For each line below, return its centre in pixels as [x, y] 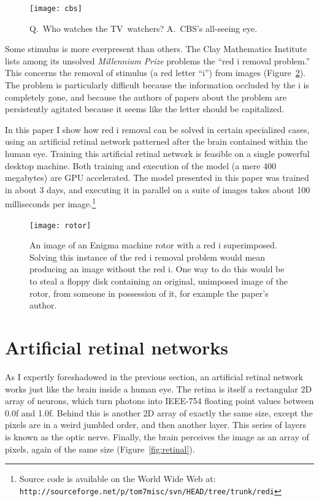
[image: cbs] [56, 9]
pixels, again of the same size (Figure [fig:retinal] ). [100, 449]
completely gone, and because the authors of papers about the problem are [146, 97]
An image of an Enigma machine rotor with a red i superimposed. [153, 245]
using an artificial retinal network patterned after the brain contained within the [156, 141]
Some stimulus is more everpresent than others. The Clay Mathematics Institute [156, 49]
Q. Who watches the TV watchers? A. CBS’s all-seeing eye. [144, 28]
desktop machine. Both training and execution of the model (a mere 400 [141, 165]
